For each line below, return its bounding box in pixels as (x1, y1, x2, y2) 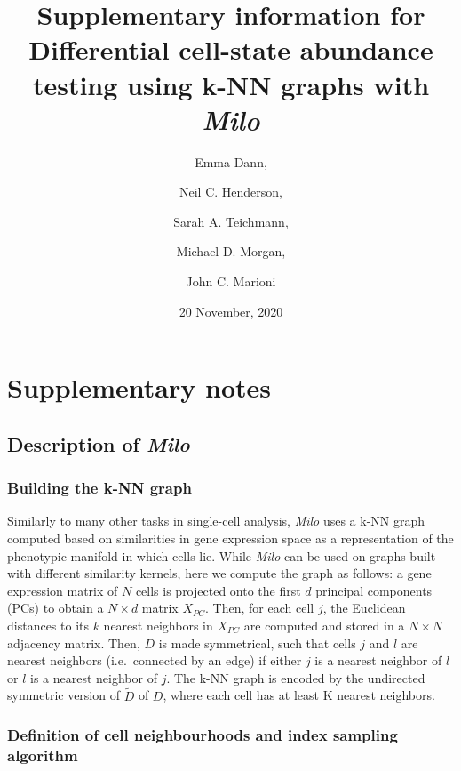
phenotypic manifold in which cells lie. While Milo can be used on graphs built (7, 546, 436, 565)
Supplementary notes (7, 369, 271, 406)
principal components (315, 581, 433, 599)
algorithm (7, 744, 78, 767)
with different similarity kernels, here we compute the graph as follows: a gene (7, 564, 432, 582)
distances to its (7, 616, 89, 634)
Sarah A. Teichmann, (173, 212, 289, 230)
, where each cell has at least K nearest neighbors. (163, 686, 435, 704)
